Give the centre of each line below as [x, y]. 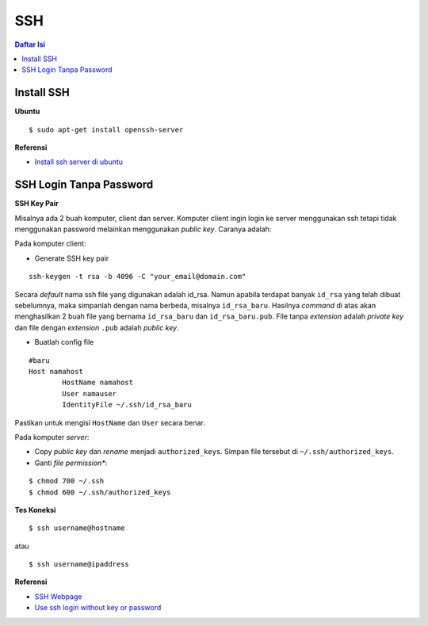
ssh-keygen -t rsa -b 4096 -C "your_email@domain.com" [138, 277]
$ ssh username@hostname [77, 528]
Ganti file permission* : [71, 463]
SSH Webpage [58, 596]
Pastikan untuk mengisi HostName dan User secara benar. [110, 422]
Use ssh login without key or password [98, 608]
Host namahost [56, 371]
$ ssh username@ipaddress [79, 564]
